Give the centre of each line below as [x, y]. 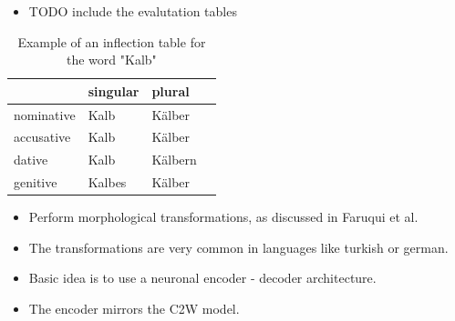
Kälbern [174, 160]
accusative [42, 137]
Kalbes [107, 182]
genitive [36, 182]
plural [171, 90]
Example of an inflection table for [112, 41]
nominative [45, 114]
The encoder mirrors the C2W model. [134, 309]
